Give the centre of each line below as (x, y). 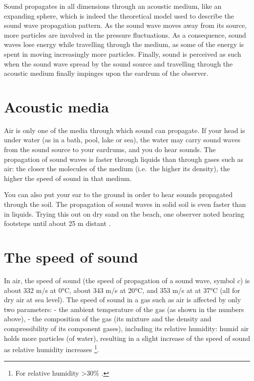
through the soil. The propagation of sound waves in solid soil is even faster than (125, 204)
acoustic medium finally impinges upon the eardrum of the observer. (106, 73)
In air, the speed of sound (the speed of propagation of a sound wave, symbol (119, 280)
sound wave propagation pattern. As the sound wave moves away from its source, (126, 25)
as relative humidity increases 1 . (52, 348)
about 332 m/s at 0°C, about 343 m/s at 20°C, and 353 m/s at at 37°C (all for (122, 290)
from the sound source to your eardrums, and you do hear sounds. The (110, 149)
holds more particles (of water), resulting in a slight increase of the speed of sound (127, 338)
